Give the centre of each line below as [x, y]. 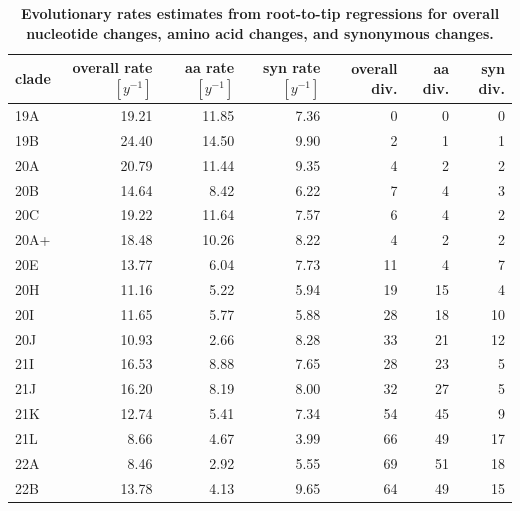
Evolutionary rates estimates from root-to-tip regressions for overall [260, 13]
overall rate [112, 67]
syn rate [292, 67]
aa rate [210, 67]
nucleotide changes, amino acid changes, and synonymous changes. [260, 32]
